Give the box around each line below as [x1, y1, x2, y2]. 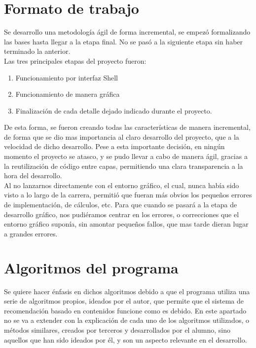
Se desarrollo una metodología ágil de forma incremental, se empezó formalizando [4, 27, 251, 37]
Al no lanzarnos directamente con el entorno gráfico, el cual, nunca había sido [4, 180, 239, 190]
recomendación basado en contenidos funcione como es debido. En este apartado [4, 305, 247, 315]
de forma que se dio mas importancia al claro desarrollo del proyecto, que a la [4, 131, 239, 142]
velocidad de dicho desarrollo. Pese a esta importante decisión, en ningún [4, 141, 225, 152]
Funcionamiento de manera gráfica [15, 89, 120, 99]
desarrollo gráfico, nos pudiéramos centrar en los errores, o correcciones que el [4, 209, 239, 219]
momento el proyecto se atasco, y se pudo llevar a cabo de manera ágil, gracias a [4, 151, 248, 161]
